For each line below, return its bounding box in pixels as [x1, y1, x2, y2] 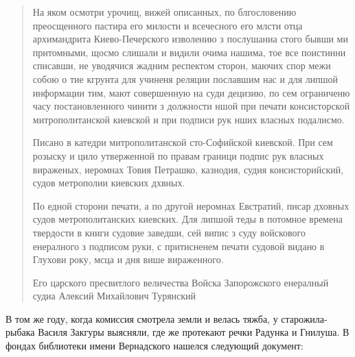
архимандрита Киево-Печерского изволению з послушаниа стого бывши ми [32, 32, 348, 46]
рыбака [5, 325, 35, 339]
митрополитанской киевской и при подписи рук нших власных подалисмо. [32, 112, 345, 126]
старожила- [281, 311, 328, 325]
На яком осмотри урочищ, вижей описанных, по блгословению [32, 5, 297, 19]
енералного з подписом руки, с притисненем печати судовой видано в [32, 238, 325, 253]
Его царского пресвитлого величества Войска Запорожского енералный [32, 275, 329, 289]
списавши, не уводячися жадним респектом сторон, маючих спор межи [32, 58, 331, 73]
